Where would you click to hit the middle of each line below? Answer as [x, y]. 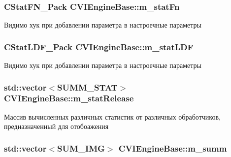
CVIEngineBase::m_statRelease [69, 98]
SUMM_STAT [87, 87]
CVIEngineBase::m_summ [173, 148]
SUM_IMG [81, 148]
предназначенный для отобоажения [56, 126]
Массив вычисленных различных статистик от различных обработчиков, [112, 116]
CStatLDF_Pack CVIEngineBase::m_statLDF [99, 47]
